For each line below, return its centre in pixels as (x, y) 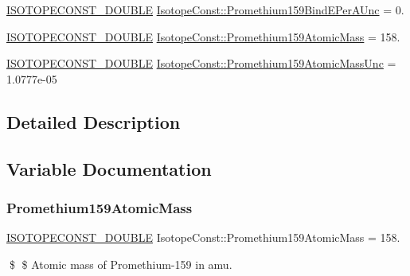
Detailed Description (94, 121)
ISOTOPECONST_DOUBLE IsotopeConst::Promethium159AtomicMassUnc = (201, 63)
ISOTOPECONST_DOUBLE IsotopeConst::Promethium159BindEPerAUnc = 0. (205, 10)
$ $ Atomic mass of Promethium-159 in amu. (121, 264)
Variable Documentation (109, 168)
